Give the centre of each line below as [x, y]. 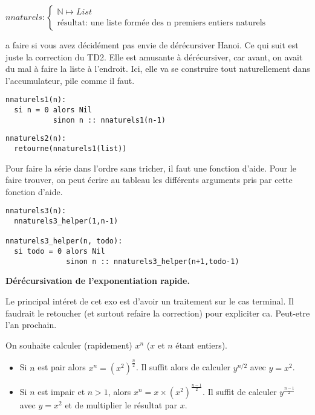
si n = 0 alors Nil [53, 110]
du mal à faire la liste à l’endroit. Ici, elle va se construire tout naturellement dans [158, 69]
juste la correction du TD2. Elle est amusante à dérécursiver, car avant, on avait [154, 56]
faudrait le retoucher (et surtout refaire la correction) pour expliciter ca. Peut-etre [158, 313]
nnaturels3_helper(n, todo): [64, 241]
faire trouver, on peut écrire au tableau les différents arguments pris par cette [149, 180]
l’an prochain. [31, 325]
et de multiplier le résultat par [121, 405]
